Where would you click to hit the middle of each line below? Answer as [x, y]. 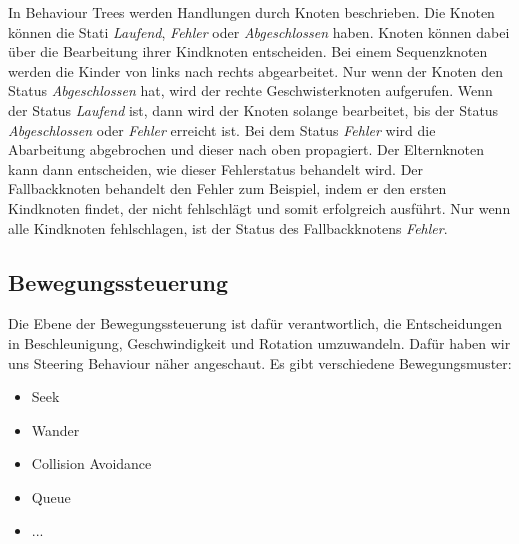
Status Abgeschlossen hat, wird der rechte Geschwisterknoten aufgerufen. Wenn [250, 90]
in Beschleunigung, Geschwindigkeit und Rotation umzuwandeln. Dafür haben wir [259, 342]
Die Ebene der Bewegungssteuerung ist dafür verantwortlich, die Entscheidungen [255, 323]
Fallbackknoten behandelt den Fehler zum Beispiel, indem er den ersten [227, 188]
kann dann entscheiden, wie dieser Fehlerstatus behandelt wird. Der [216, 168]
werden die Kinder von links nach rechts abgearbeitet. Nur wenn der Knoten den [256, 70]
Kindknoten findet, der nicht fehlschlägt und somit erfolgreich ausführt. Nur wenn [259, 207]
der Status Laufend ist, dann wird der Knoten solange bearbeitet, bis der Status [253, 109]
